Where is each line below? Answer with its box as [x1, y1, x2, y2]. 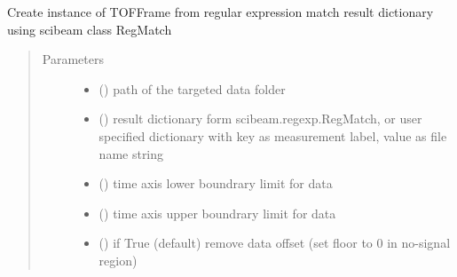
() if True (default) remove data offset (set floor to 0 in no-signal [98, 233, 451, 252]
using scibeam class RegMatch [7, 20, 172, 38]
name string [98, 144, 164, 162]
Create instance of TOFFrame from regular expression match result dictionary [7, 3, 434, 20]
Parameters [42, 50, 104, 68]
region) [98, 250, 138, 269]
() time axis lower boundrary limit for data [98, 174, 333, 193]
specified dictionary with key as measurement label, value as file [98, 126, 447, 145]
